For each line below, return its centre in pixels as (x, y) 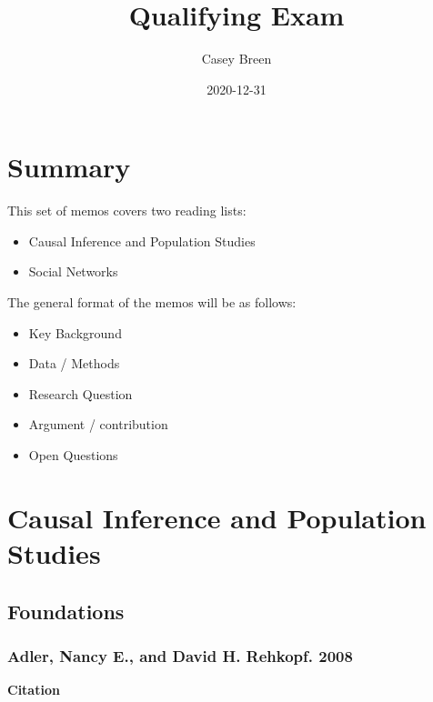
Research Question (81, 393)
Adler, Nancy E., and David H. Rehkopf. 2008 (180, 655)
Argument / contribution (98, 424)
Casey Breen (237, 59)
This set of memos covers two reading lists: (127, 211)
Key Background (75, 332)
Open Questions (73, 455)
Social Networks (73, 271)
